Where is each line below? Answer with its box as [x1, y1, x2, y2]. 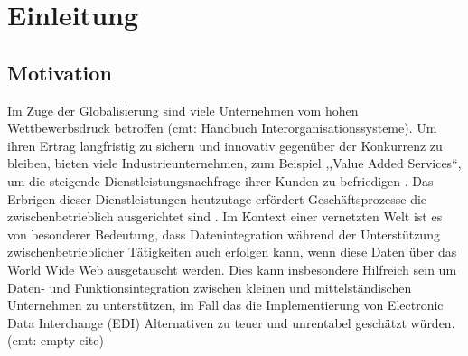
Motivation [7, 58, 112, 86]
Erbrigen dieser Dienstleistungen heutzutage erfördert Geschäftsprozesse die [7, 189, 427, 208]
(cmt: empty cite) [7, 331, 104, 350]
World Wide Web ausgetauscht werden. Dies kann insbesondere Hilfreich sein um [7, 259, 457, 278]
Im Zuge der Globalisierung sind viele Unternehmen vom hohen [7, 100, 359, 119]
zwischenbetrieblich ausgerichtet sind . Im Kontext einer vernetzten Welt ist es [7, 207, 443, 226]
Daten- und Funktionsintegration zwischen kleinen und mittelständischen [7, 277, 412, 296]
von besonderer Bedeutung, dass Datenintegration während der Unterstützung [7, 224, 440, 243]
